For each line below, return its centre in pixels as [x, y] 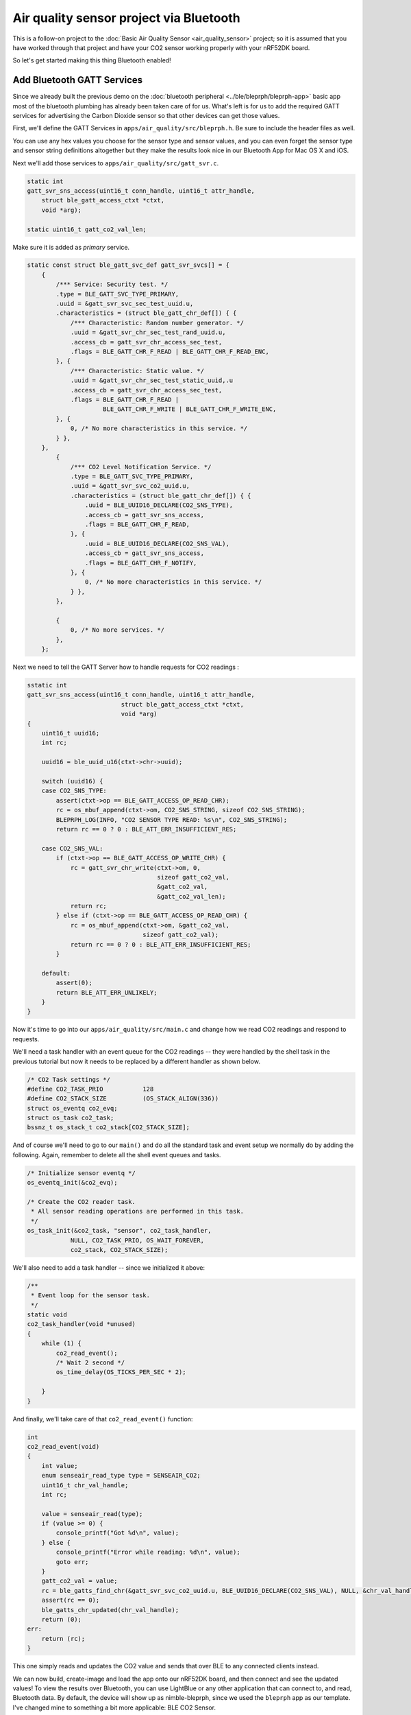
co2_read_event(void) [63, 1446]
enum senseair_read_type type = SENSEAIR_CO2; [121, 1476]
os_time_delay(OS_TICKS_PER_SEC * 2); [121, 1372]
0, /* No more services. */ [117, 630]
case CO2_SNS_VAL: [72, 848]
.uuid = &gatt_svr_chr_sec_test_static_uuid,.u [152, 380]
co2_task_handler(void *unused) [82, 1324]
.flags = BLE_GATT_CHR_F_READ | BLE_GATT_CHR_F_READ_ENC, [170, 352]
